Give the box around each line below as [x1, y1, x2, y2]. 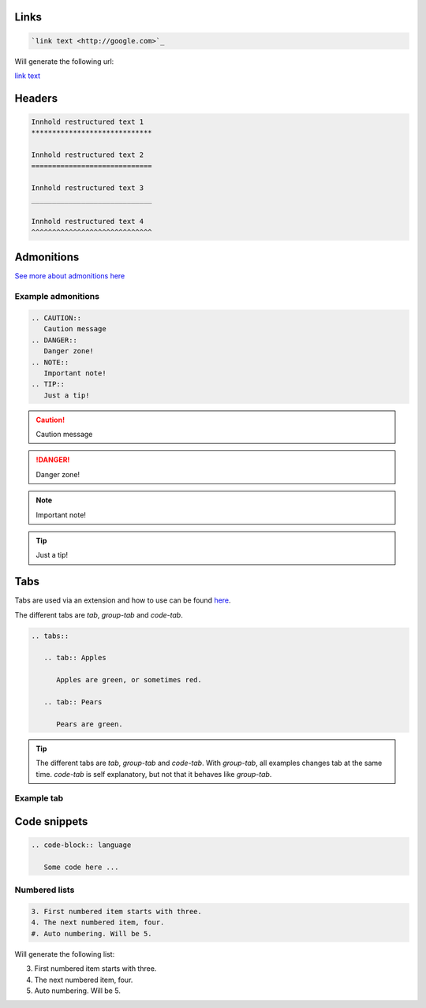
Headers [14, 91, 58, 105]
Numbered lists [14, 884, 75, 895]
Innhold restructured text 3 [31, 184, 144, 192]
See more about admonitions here [14, 271, 125, 281]
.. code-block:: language [31, 841, 132, 849]
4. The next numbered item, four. [31, 918, 165, 927]
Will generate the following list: [14, 949, 115, 958]
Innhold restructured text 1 [31, 117, 144, 126]
